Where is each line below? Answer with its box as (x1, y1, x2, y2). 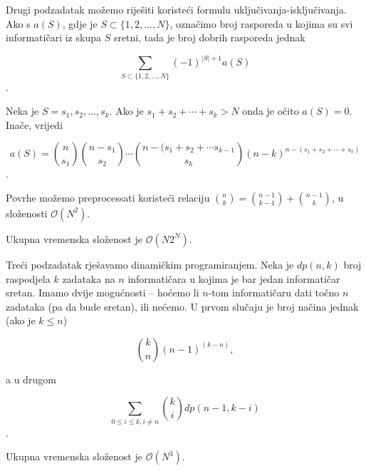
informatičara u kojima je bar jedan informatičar (127, 271, 340, 286)
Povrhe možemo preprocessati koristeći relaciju (6, 190, 210, 205)
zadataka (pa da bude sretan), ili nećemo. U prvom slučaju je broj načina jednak (6, 299, 359, 314)
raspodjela (6, 271, 51, 286)
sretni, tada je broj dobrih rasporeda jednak (113, 30, 305, 45)
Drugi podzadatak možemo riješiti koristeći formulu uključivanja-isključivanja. (6, 2, 347, 16)
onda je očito (242, 103, 299, 118)
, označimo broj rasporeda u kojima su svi (169, 16, 353, 31)
